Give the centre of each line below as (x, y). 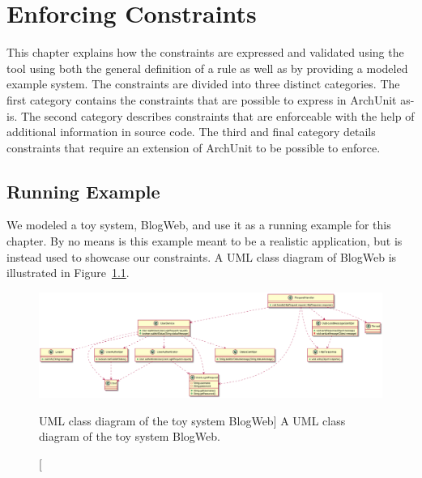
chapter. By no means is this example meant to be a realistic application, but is (205, 241)
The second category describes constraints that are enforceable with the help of (217, 115)
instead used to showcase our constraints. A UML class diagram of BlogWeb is (202, 256)
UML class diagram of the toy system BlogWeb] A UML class (192, 420)
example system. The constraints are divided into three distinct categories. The (203, 84)
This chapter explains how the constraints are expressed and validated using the (205, 52)
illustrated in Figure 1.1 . (68, 273)
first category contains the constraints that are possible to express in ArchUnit (202, 99)
